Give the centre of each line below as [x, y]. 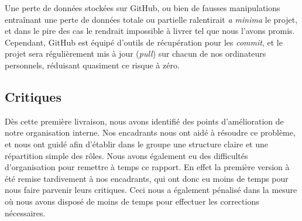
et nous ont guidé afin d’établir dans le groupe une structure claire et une [137, 144]
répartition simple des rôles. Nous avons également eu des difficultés [126, 155]
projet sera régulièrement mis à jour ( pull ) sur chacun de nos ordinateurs [135, 53]
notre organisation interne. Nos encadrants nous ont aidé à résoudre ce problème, [150, 132]
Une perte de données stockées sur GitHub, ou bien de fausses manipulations [143, 8]
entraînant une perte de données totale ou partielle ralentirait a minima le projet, [151, 19]
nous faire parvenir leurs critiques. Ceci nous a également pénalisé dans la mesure [151, 190]
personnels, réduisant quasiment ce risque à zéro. [92, 65]
